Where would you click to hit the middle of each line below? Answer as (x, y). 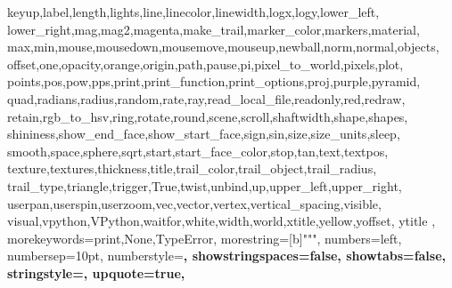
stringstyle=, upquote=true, (96, 272)
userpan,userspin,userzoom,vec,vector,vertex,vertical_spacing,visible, (194, 203)
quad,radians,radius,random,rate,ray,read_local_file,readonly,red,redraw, (206, 98)
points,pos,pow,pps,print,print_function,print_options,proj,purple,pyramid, (214, 81)
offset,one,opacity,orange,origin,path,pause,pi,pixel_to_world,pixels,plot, (205, 64)
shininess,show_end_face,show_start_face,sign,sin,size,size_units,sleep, (204, 134)
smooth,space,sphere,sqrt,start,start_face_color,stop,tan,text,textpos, (198, 151)
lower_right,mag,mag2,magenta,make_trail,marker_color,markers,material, (214, 29)
